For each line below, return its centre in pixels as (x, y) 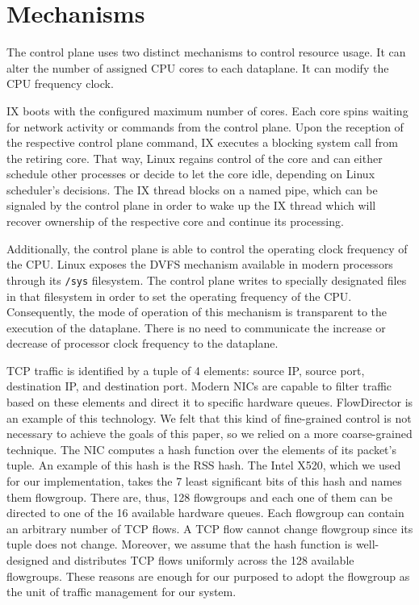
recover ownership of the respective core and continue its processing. (175, 221)
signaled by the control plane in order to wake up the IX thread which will (191, 205)
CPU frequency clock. (60, 83)
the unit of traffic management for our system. (122, 592)
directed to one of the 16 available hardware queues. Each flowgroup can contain (205, 513)
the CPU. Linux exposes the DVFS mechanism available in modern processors (200, 264)
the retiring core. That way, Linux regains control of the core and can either (195, 158)
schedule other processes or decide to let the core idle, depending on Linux (191, 174)
